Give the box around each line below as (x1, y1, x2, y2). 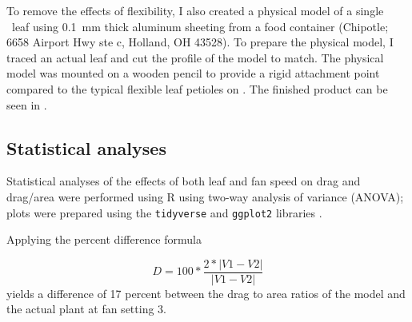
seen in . (6, 96, 47, 113)
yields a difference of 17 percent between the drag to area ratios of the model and (6, 284, 406, 301)
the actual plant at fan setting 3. (6, 300, 166, 317)
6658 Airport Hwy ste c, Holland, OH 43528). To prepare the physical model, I (6, 34, 394, 50)
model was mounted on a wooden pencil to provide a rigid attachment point (6, 65, 380, 81)
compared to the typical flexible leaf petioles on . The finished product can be (6, 80, 388, 97)
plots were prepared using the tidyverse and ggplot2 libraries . (6, 204, 322, 221)
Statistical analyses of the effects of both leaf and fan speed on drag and (6, 173, 361, 189)
